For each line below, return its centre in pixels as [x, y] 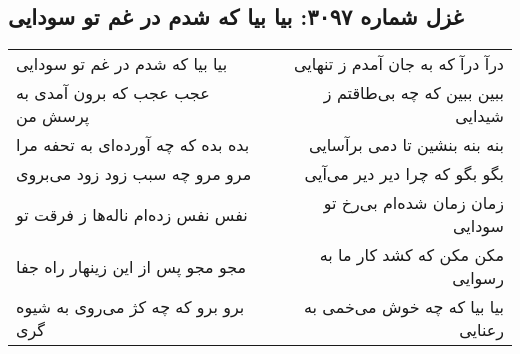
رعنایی [481, 330]
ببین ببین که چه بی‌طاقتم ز [413, 93]
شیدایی [479, 116]
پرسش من [53, 116]
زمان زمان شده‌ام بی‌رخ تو [413, 203]
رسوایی [478, 278]
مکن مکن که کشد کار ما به [411, 255]
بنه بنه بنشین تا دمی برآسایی [406, 145]
